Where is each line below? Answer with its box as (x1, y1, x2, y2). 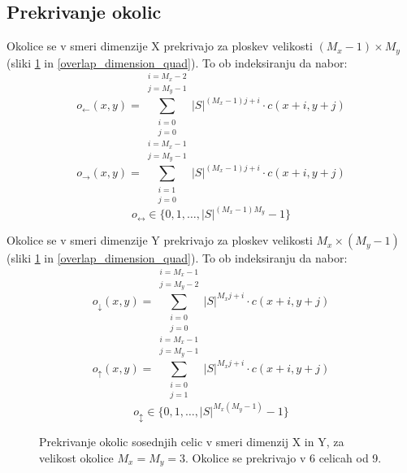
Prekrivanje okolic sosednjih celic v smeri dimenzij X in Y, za (39, 432, 344, 449)
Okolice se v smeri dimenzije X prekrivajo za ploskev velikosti (6, 37, 313, 54)
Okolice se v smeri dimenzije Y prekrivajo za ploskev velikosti (6, 232, 313, 249)
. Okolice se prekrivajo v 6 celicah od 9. (185, 449, 382, 466)
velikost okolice (39, 449, 114, 466)
